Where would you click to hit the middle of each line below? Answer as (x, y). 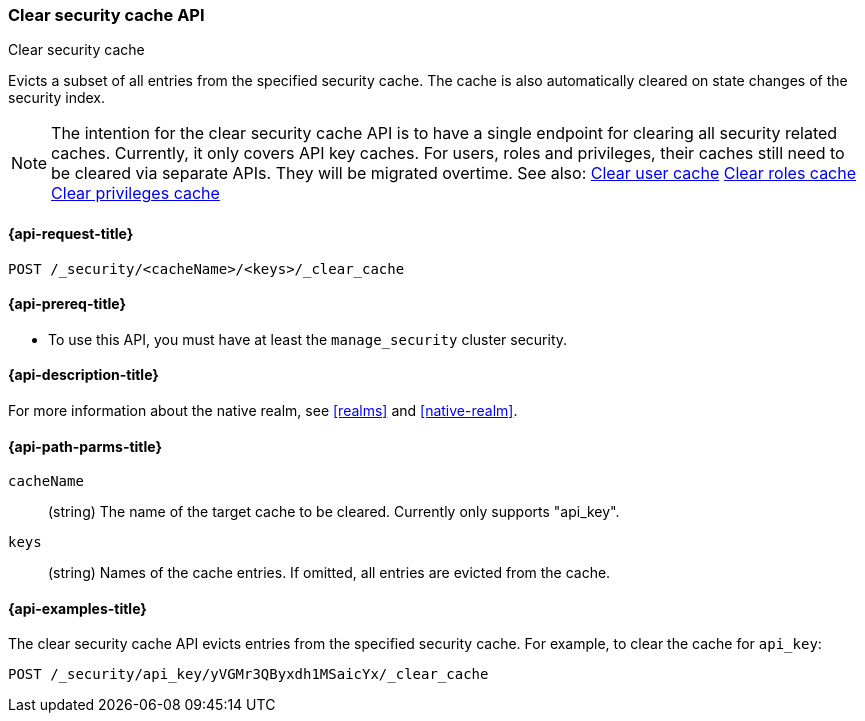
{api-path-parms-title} (85, 446)
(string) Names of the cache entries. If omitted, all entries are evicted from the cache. (329, 573)
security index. (57, 98)
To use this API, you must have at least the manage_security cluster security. (308, 339)
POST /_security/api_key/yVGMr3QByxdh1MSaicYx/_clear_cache (248, 674)
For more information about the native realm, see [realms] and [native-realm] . (263, 411)
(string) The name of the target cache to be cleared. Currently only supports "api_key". (334, 512)
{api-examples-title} (77, 608)
